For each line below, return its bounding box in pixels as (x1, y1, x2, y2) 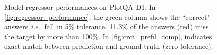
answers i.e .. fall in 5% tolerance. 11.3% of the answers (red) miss (4, 21, 209, 32)
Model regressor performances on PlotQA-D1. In (4, 2, 156, 12)
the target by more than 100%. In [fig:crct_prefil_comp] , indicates (4, 31, 212, 41)
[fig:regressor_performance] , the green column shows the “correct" (4, 11, 210, 22)
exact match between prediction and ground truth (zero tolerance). (4, 41, 213, 51)
